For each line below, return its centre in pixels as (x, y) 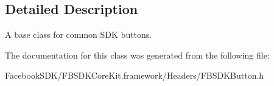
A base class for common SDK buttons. (79, 34)
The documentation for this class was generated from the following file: (137, 55)
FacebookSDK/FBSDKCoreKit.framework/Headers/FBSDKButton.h (135, 75)
